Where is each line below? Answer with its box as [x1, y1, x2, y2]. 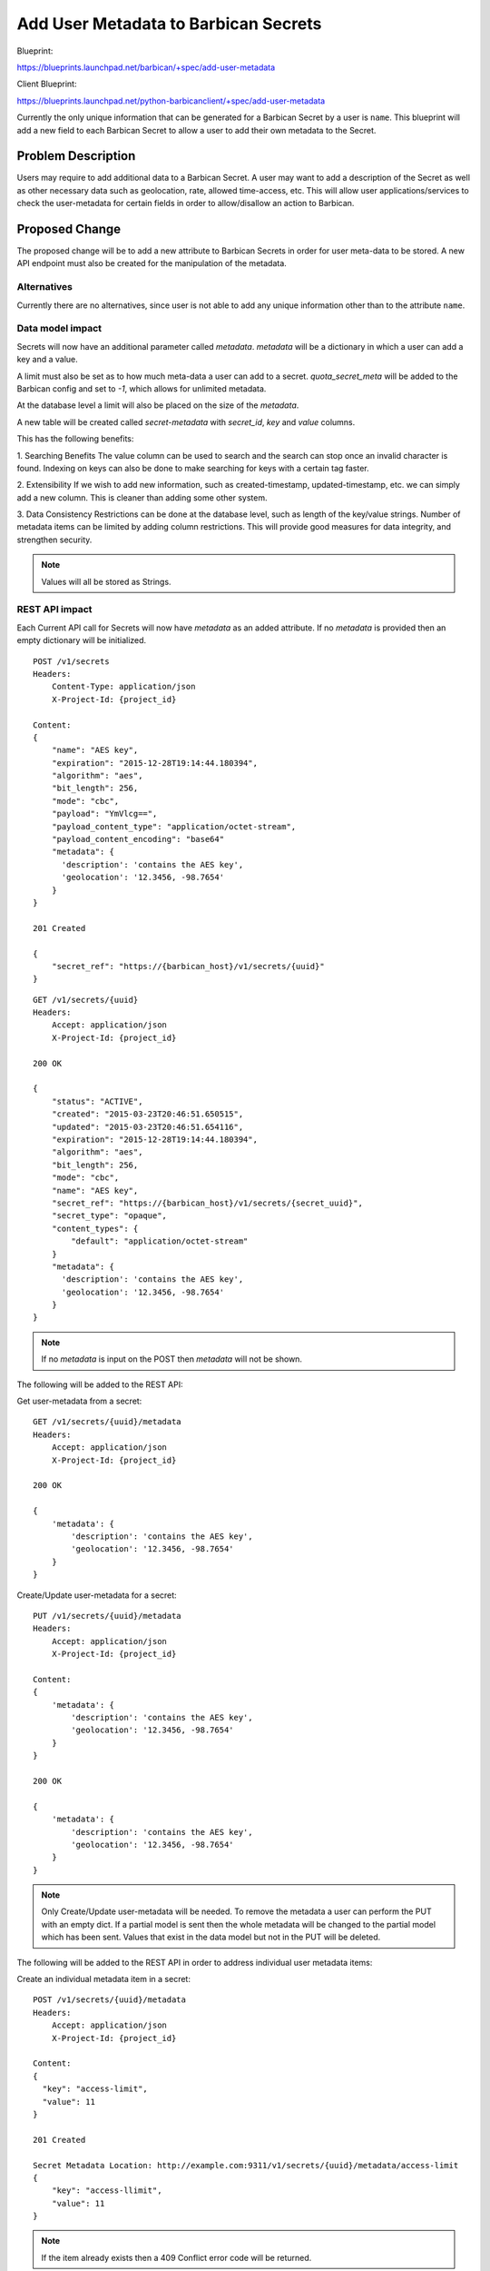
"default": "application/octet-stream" [71, 1236, 249, 1246]
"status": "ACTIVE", [51, 1096, 143, 1106]
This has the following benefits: [16, 433, 134, 444]
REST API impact [16, 603, 93, 616]
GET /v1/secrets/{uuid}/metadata [33, 1417, 181, 1427]
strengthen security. [16, 534, 93, 545]
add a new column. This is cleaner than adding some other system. [16, 491, 268, 503]
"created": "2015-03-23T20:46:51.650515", [51, 1109, 244, 1119]
